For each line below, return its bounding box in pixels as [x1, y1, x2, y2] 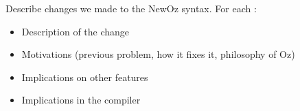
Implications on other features [21, 69, 148, 84]
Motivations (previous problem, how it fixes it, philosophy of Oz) [21, 47, 295, 61]
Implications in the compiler [21, 93, 141, 107]
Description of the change [21, 24, 130, 38]
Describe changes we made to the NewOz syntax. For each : [5, 1, 257, 15]
